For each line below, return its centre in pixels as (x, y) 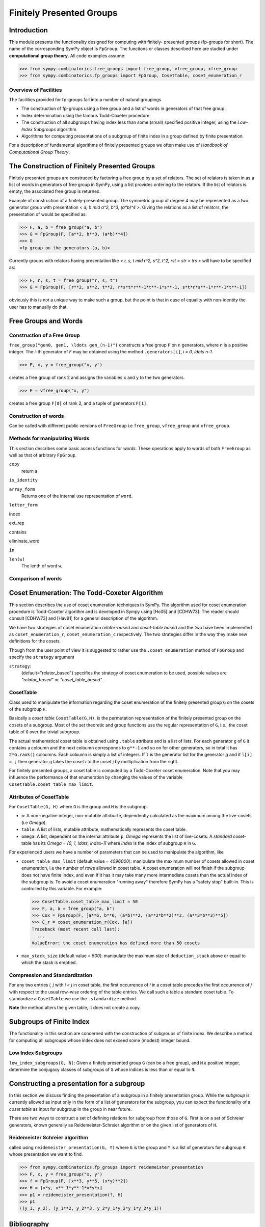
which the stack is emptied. (49, 962)
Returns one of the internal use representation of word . (77, 496)
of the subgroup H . (28, 709)
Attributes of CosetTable (39, 797)
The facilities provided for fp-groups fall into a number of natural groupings (85, 99)
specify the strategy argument (42, 657)
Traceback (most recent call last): (76, 929)
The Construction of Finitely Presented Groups (82, 166)
